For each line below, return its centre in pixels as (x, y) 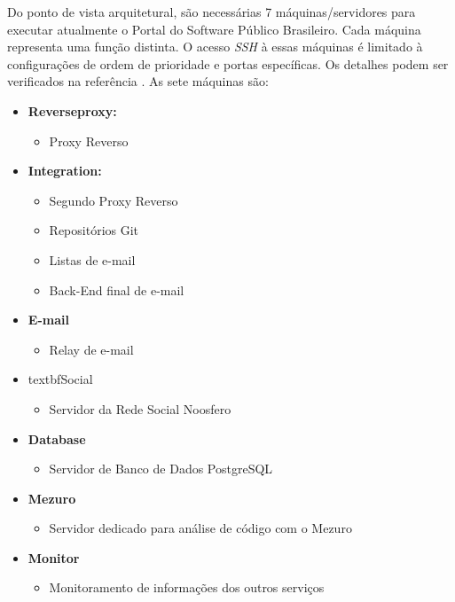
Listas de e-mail (92, 259)
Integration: (65, 171)
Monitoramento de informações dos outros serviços (187, 587)
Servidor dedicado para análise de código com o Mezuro (200, 528)
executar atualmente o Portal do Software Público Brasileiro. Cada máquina (214, 29)
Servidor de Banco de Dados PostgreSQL (161, 469)
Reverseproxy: (72, 110)
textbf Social (60, 379)
